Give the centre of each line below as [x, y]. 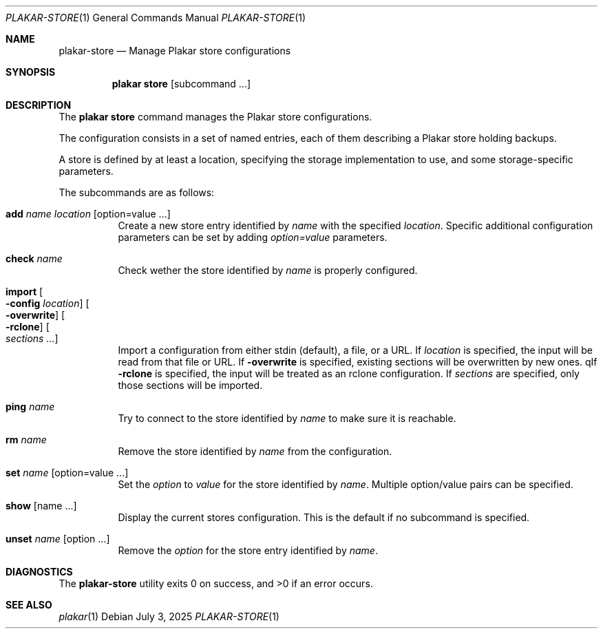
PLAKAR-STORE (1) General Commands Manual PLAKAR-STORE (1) [156, 18]
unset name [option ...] [58, 539]
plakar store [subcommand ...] [181, 84]
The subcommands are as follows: [137, 192]
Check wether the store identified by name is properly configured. [268, 270]
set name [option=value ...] [67, 473]
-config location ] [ [47, 303]
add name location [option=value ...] [88, 214]
